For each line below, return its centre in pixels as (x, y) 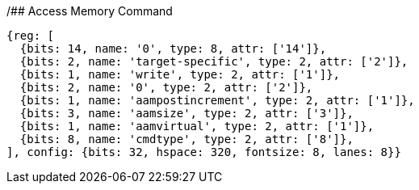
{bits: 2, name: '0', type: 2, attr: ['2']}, (166, 87)
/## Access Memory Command (90, 11)
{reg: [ (31, 36)
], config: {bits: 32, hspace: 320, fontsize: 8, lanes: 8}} (204, 152)
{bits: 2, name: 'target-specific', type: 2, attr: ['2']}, (214, 61)
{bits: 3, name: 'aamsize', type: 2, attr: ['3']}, (186, 113)
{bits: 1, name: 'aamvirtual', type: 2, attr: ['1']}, (197, 126)
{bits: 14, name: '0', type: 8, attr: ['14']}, (173, 49)
